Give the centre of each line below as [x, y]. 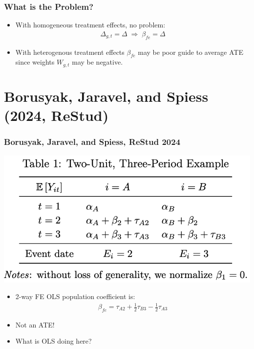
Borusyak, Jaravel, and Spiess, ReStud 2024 [92, 142]
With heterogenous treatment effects [70, 52]
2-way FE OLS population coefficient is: [75, 296]
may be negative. [97, 62]
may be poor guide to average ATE [190, 52]
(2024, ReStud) [56, 115]
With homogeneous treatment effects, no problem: [90, 25]
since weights [35, 62]
